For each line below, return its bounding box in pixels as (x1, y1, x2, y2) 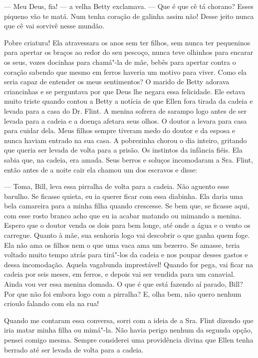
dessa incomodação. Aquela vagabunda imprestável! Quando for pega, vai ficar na (4, 259, 254, 269)
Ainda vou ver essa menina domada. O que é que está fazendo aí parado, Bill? (4, 279, 243, 289)
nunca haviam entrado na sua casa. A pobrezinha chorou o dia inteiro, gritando (4, 135, 247, 145)
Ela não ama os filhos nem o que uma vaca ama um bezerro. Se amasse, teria (4, 239, 240, 250)
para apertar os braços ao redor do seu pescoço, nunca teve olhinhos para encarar (4, 47, 254, 57)
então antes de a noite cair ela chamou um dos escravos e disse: (4, 164, 198, 175)
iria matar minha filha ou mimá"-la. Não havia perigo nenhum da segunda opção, (4, 325, 253, 335)
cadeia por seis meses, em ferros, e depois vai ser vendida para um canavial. (4, 269, 235, 279)
